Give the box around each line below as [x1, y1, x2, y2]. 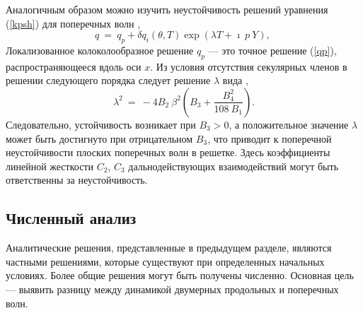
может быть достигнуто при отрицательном [6, 131, 193, 146]
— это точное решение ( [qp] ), [208, 42, 337, 57]
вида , [222, 73, 248, 88]
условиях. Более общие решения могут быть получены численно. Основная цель [6, 268, 354, 283]
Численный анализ [6, 207, 137, 229]
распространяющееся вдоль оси [6, 59, 142, 73]
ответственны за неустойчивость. [6, 172, 148, 187]
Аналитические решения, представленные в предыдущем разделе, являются [6, 240, 332, 255]
